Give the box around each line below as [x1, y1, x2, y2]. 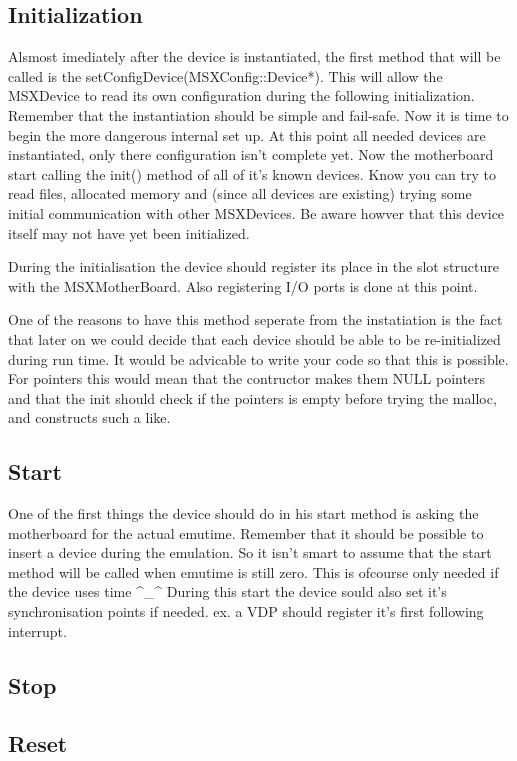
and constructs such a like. [8, 407, 171, 428]
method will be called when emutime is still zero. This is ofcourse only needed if [8, 561, 499, 582]
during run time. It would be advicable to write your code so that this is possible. [8, 348, 509, 369]
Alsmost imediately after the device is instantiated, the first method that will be [8, 46, 501, 67]
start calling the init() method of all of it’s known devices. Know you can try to [8, 163, 496, 184]
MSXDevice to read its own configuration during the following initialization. [8, 85, 475, 106]
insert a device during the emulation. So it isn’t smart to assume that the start [8, 542, 492, 563]
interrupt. [8, 620, 67, 641]
